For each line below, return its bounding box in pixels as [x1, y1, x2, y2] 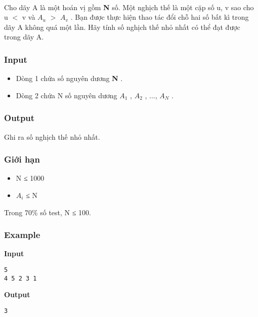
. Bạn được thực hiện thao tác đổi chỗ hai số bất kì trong [70, 12, 249, 22]
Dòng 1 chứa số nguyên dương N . [16, 73, 123, 84]
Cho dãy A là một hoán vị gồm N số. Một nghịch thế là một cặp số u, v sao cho [4, 2, 254, 12]
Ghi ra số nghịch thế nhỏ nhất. [4, 131, 100, 142]
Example [4, 228, 40, 241]
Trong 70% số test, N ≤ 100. [4, 207, 91, 217]
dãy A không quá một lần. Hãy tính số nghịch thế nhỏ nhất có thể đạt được [4, 21, 240, 32]
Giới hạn [4, 153, 40, 166]
